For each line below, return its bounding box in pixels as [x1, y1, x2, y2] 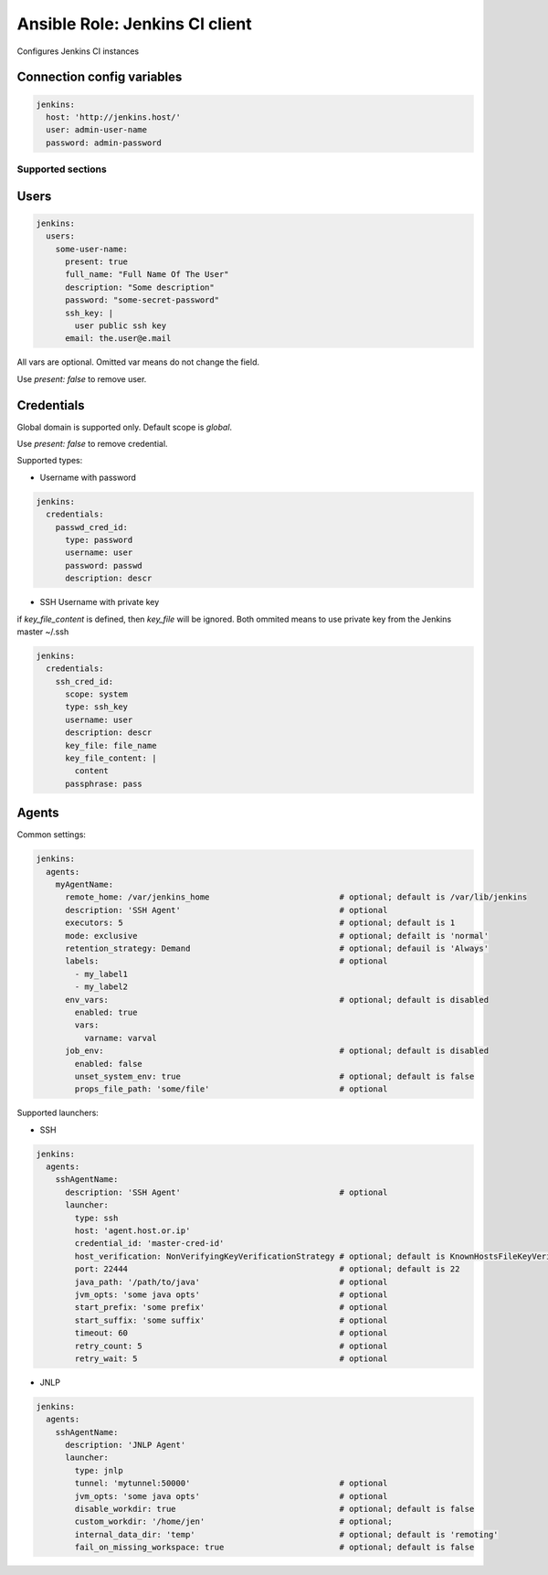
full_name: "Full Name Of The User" [65, 270, 229, 280]
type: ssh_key [65, 702, 128, 712]
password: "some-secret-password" [65, 295, 219, 305]
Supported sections [16, 163, 107, 176]
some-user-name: [55, 243, 128, 254]
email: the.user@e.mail [65, 334, 172, 344]
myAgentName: [55, 879, 114, 890]
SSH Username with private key [39, 597, 160, 608]
